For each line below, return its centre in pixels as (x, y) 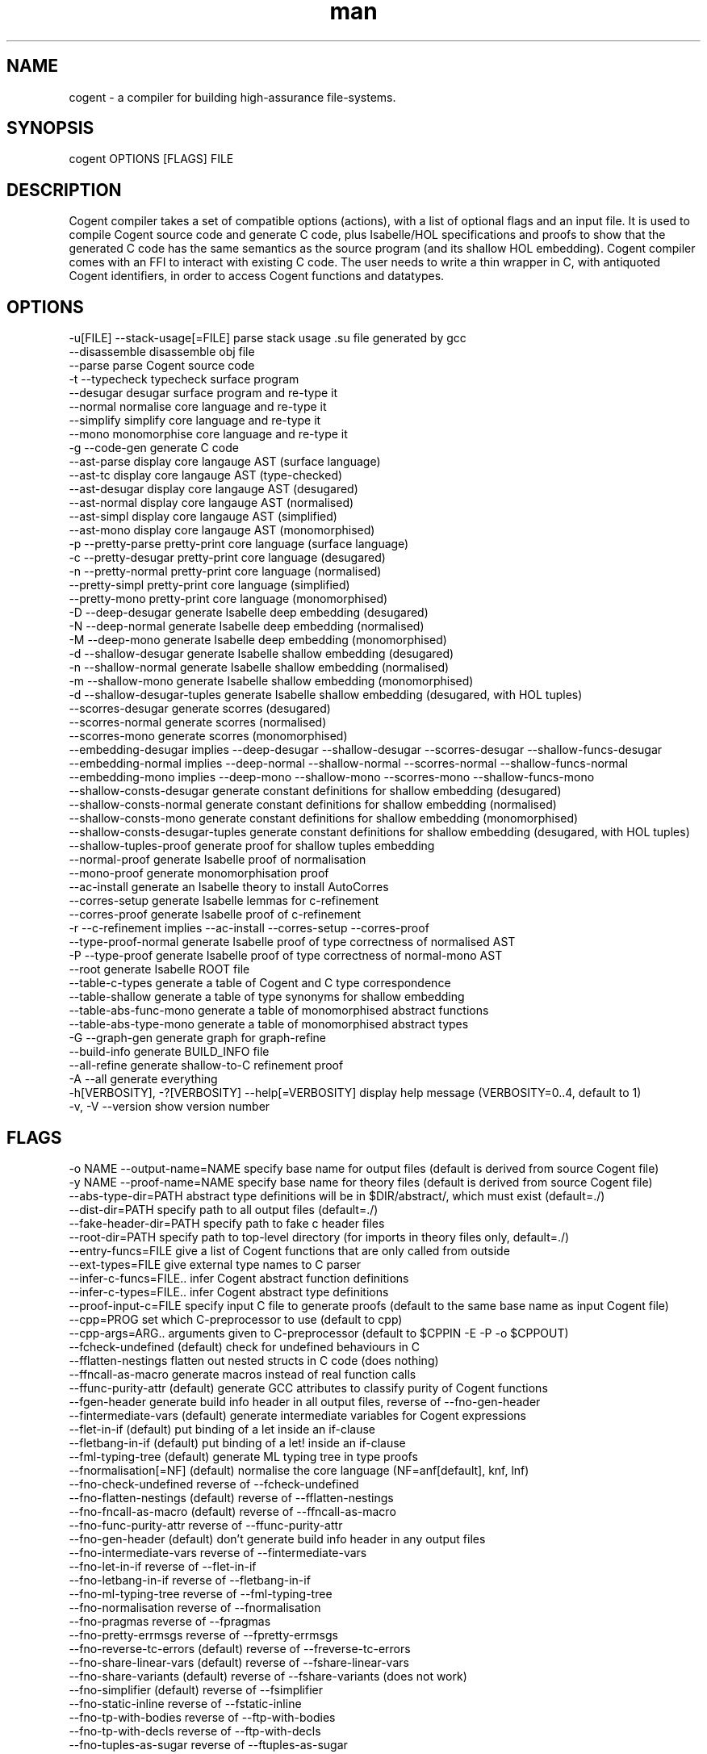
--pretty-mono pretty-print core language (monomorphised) (228, 599)
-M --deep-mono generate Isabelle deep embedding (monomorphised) (258, 640)
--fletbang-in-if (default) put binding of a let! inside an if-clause (237, 1442)
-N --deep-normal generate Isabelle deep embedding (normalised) (247, 626)
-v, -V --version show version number (169, 1107)
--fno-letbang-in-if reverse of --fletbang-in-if (190, 1580)
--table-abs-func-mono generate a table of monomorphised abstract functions (279, 1011)
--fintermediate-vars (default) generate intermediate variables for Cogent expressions (297, 1415)
